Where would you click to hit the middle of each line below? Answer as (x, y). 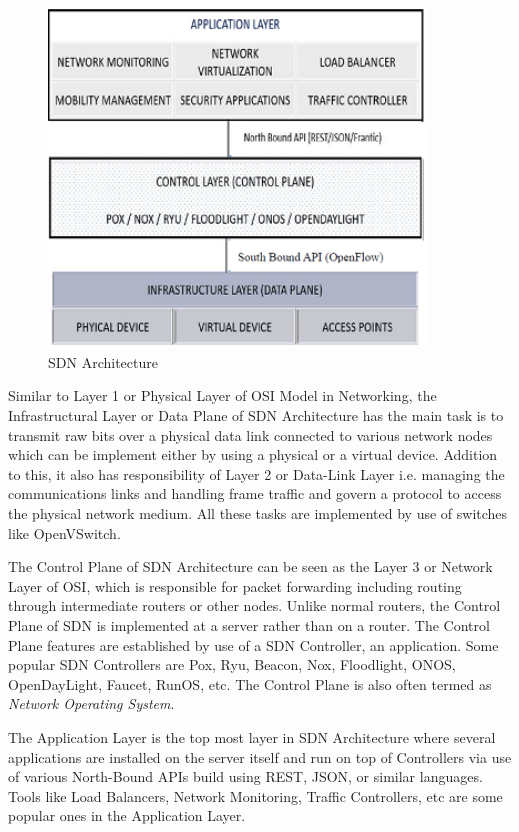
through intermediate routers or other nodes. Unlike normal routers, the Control (254, 605)
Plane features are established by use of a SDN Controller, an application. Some (253, 644)
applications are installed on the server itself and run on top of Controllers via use (260, 756)
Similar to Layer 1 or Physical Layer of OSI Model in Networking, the (222, 395)
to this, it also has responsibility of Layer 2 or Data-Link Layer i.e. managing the (256, 473)
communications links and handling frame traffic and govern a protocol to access (255, 493)
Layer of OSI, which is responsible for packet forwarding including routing (235, 585)
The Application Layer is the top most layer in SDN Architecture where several (252, 736)
